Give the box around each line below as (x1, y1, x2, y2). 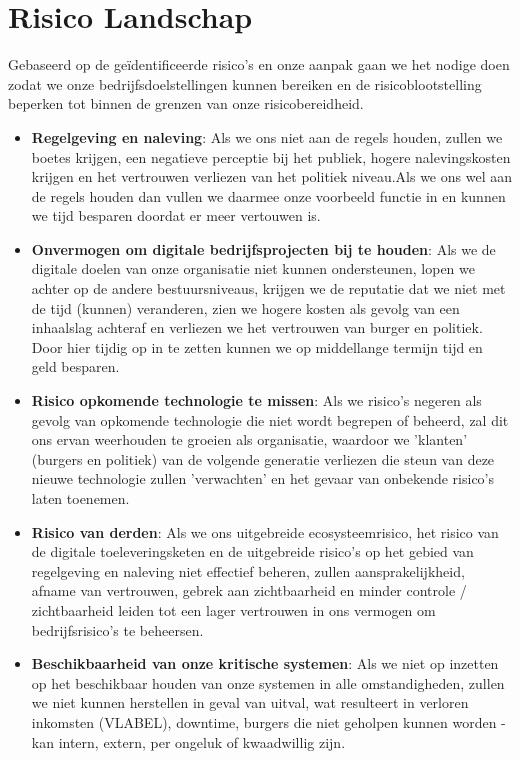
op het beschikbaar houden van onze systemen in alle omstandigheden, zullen (31, 672, 505, 693)
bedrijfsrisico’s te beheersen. (31, 619, 204, 640)
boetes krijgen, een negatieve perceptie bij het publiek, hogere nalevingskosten (31, 146, 511, 167)
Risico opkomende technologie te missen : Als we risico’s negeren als (31, 390, 482, 411)
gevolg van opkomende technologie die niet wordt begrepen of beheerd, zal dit (31, 409, 509, 430)
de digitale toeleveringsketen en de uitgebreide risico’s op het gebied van (31, 541, 474, 562)
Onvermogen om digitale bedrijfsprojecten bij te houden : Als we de (31, 238, 496, 259)
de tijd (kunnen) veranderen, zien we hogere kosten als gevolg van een (31, 297, 460, 318)
